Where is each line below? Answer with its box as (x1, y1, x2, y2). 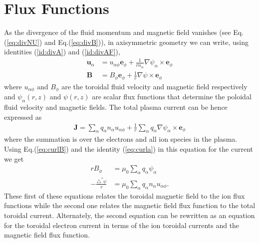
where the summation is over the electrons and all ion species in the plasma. (4, 134, 238, 144)
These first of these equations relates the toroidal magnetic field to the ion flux (4, 190, 245, 201)
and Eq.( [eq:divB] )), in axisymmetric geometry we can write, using (44, 36, 249, 47)
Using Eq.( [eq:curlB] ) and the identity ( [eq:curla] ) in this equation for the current (4, 144, 253, 154)
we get (4, 153, 24, 164)
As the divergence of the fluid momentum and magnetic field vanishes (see (4, 27, 231, 37)
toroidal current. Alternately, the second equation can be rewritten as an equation (4, 210, 255, 220)
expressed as (4, 111, 42, 122)
